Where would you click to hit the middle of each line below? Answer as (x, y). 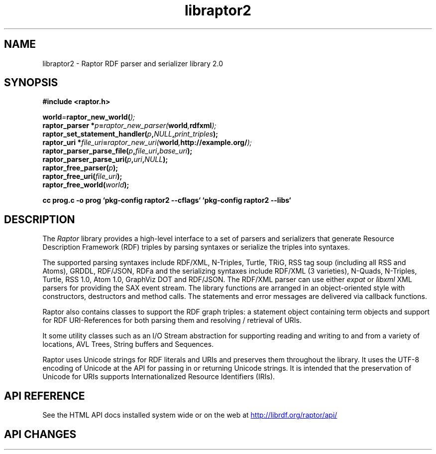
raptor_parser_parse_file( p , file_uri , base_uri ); (117, 151)
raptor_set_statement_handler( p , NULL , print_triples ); (130, 134)
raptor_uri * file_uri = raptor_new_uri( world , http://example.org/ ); (147, 143)
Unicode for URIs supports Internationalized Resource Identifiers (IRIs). (159, 377)
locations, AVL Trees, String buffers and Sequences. (128, 344)
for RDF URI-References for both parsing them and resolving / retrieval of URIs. (172, 320)
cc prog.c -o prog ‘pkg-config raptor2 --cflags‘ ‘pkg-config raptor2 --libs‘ (167, 200)
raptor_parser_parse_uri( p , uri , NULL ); (105, 159)
